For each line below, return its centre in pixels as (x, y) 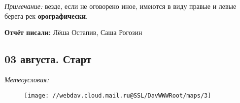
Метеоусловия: (27, 79)
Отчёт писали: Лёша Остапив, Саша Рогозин (73, 32)
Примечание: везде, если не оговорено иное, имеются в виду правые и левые (120, 6)
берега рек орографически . (46, 16)
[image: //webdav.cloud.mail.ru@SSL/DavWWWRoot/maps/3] (118, 95)
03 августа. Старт (48, 59)
